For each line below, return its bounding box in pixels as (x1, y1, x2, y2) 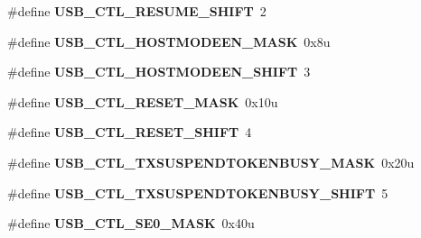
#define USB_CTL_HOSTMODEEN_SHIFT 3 (7, 62, 311, 81)
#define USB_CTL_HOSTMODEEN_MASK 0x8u (7, 32, 331, 50)
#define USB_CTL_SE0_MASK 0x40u (7, 214, 255, 233)
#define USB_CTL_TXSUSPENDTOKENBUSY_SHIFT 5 (7, 183, 388, 202)
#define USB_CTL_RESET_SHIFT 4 (7, 123, 252, 142)
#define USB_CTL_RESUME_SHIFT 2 (7, 2, 267, 20)
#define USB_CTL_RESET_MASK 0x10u (7, 92, 278, 111)
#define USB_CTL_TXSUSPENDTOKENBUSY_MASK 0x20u (7, 152, 415, 171)
